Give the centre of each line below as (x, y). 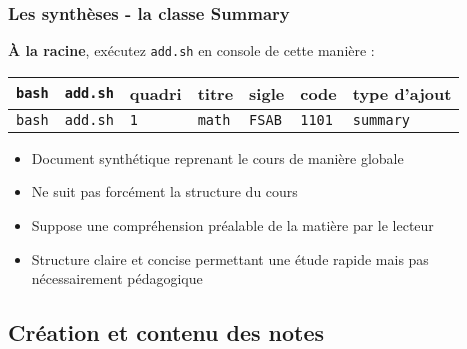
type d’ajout (402, 93)
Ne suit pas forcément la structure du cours (164, 191)
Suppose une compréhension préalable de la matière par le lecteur (232, 225)
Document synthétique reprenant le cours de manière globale (217, 157)
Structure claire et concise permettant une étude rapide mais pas (230, 258)
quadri (155, 93)
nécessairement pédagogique (117, 278)
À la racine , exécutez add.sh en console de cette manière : (191, 50)
